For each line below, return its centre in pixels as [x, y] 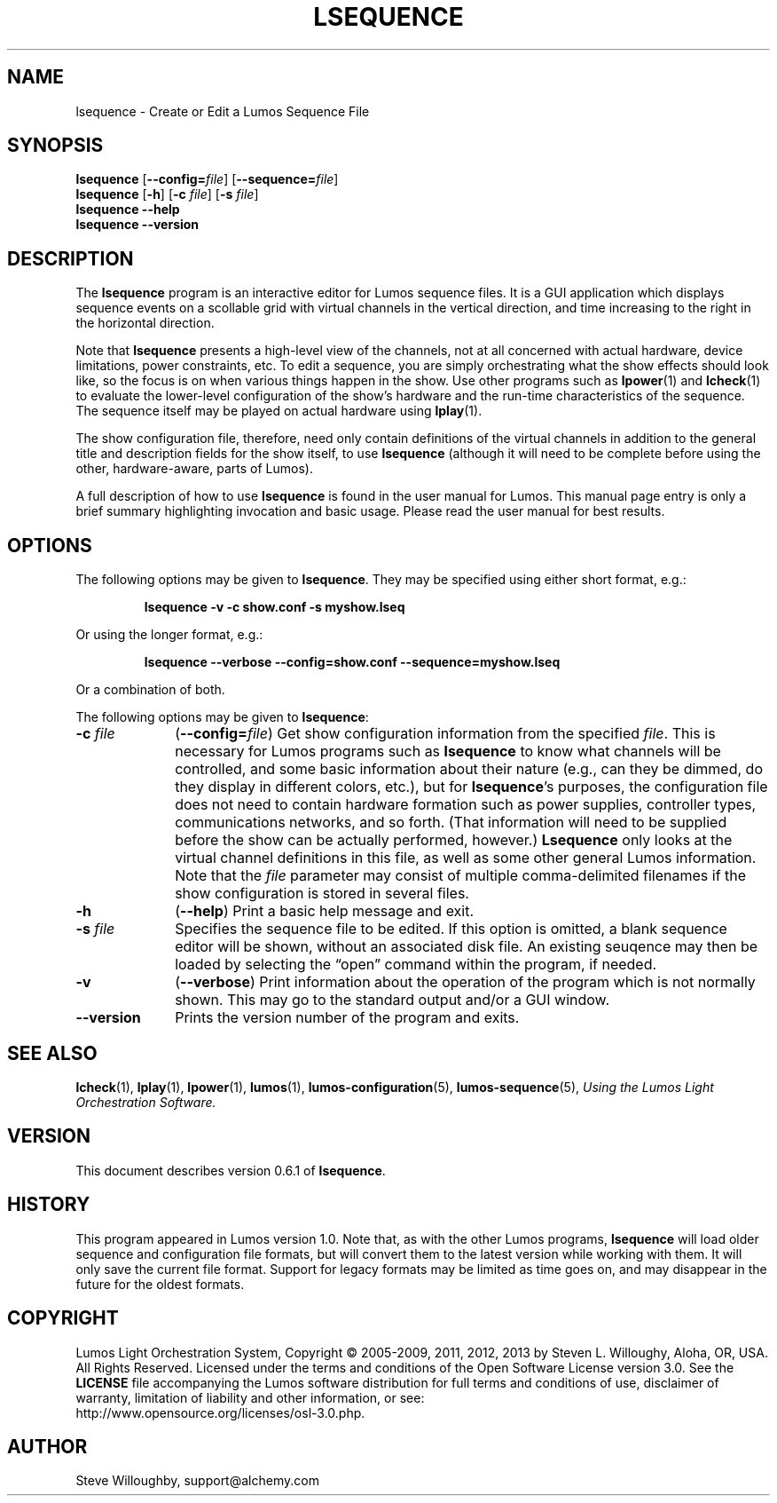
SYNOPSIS [55, 146]
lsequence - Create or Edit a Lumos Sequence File [223, 111]
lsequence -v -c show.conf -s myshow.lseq [275, 607]
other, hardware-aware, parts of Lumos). [194, 469]
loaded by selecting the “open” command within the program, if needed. [416, 965]
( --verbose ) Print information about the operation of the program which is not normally [465, 982]
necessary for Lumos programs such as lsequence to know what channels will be [448, 751]
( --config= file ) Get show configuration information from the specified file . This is [445, 734]
